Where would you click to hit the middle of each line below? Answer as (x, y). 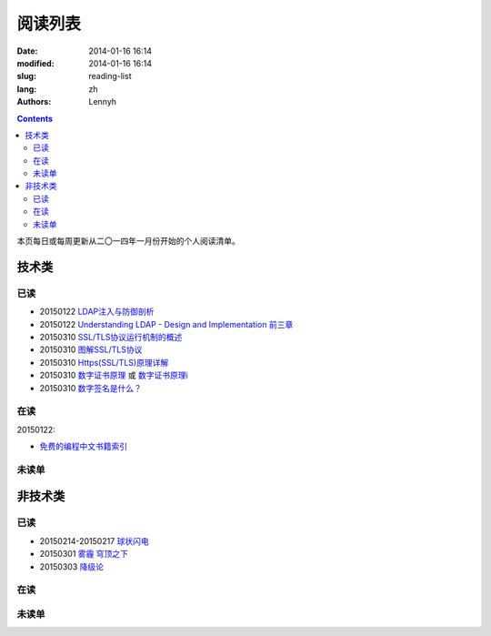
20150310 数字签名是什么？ (91, 388)
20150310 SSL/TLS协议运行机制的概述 (111, 337)
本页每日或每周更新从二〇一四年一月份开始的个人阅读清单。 (128, 241)
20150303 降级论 (72, 566)
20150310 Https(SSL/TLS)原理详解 (104, 362)
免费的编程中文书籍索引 (83, 447)
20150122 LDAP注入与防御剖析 (97, 312)
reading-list (110, 76)
